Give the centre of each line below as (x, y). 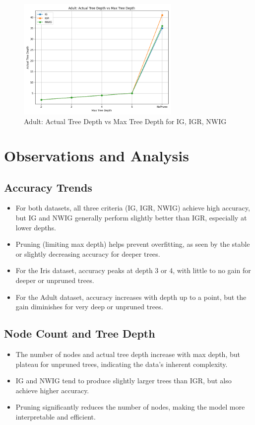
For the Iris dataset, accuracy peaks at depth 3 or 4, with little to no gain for (133, 270)
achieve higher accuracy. (52, 390)
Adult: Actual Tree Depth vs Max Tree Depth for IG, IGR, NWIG (125, 121)
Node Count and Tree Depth (80, 333)
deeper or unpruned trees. (55, 280)
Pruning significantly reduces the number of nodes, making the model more (130, 407)
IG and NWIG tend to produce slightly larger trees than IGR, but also (124, 381)
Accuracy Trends (48, 187)
